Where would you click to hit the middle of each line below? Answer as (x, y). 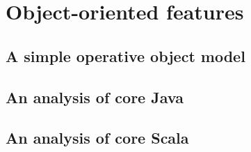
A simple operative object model (125, 55)
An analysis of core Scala (97, 138)
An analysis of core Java (95, 97)
